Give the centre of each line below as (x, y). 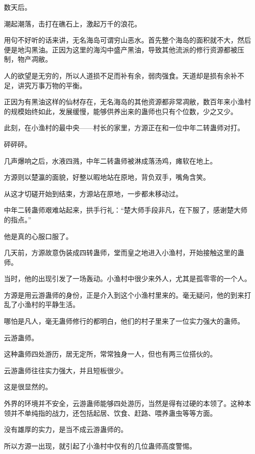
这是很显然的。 (28, 387)
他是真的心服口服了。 (38, 236)
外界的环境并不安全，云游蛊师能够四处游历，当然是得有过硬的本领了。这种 (124, 403)
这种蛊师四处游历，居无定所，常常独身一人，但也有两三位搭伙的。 (110, 354)
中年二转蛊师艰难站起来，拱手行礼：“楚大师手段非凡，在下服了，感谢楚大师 (126, 210)
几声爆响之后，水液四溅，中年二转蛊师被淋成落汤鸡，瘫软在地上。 (110, 160)
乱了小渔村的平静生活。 (42, 304)
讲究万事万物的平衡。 (52, 85)
